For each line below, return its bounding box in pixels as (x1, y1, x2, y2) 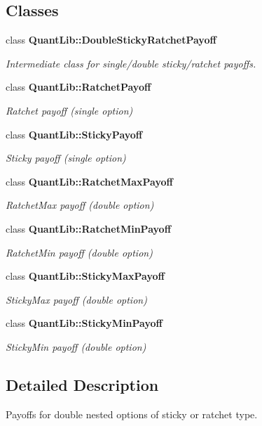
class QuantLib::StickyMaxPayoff (6, 269, 165, 283)
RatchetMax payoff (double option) (6, 198, 154, 212)
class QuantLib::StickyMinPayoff (6, 316, 163, 330)
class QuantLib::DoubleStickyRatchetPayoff (6, 32, 216, 47)
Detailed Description (6, 373, 159, 395)
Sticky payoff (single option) (6, 150, 126, 165)
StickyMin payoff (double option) (6, 339, 146, 354)
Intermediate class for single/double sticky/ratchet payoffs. (6, 56, 256, 70)
